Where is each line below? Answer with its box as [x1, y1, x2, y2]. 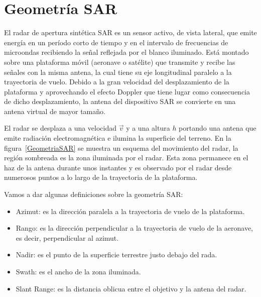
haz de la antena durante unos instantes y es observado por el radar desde [4, 162, 232, 172]
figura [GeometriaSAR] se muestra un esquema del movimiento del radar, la [4, 142, 238, 153]
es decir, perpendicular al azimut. [16, 232, 119, 243]
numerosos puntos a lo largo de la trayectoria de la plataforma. [4, 172, 198, 182]
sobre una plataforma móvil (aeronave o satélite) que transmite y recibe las [4, 56, 235, 67]
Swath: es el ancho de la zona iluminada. [16, 266, 141, 276]
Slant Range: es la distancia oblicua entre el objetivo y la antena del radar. [16, 283, 246, 293]
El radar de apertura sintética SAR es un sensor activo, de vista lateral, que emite [4, 27, 257, 38]
